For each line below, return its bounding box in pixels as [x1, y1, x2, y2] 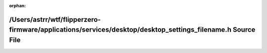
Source [232, 26, 256, 34]
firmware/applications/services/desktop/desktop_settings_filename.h [9, 26, 232, 34]
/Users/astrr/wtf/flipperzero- [9, 15, 101, 24]
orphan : [9, 3, 26, 8]
